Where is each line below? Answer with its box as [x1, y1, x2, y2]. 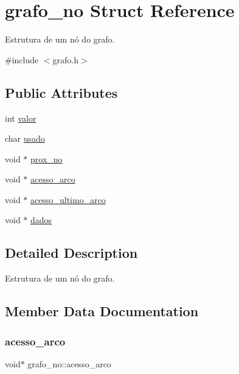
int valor [5, 111, 36, 124]
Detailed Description [5, 243, 138, 262]
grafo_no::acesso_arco [27, 357, 111, 370]
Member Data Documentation [5, 302, 199, 320]
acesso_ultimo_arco [30, 193, 106, 206]
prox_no [30, 152, 63, 165]
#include [5, 53, 39, 66]
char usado [5, 132, 45, 145]
